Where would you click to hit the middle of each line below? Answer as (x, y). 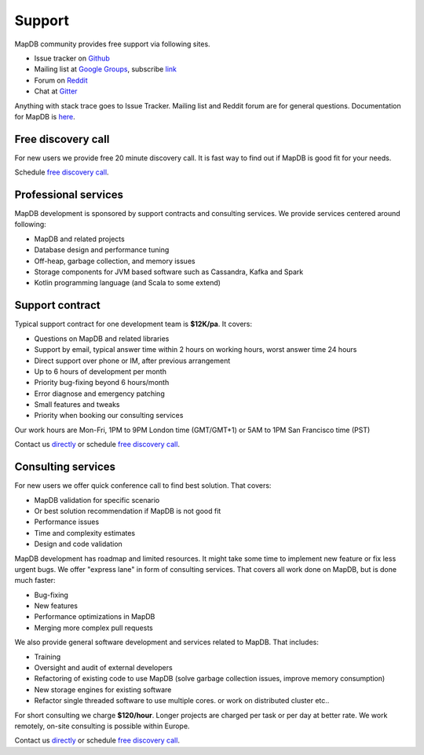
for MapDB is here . (45, 116)
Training (48, 657)
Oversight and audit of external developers (103, 668)
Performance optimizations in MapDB (95, 617)
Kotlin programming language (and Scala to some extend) (128, 283)
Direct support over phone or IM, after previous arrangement (132, 361)
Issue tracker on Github (72, 58)
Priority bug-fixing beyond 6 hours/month (102, 383)
